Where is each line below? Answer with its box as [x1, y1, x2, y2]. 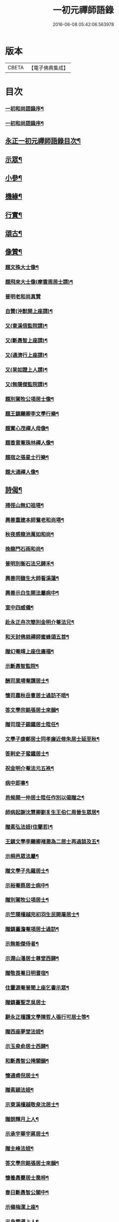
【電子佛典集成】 [28, 64, 68, 71]
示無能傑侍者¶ [5, 940, 39, 947]
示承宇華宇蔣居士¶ [5, 1130, 49, 1137]
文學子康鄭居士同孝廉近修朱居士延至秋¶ [5, 736, 100, 743]
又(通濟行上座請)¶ [5, 351, 48, 358]
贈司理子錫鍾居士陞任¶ [5, 721, 59, 728]
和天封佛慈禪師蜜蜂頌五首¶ [5, 633, 69, 640]
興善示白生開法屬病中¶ [5, 589, 59, 596]
